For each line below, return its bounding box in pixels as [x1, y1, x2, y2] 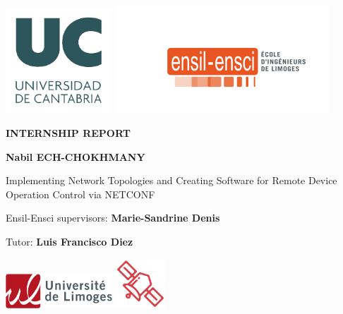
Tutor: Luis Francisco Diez [6, 234, 133, 249]
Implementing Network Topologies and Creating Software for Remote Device [6, 173, 337, 188]
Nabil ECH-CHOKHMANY [6, 149, 145, 164]
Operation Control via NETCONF [6, 186, 155, 201]
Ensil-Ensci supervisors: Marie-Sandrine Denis [6, 210, 220, 225]
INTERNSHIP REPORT [6, 126, 131, 140]
